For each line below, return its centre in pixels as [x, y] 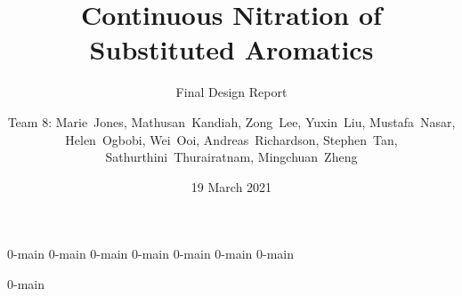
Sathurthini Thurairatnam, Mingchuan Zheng [231, 157]
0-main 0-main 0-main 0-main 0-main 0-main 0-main [151, 254]
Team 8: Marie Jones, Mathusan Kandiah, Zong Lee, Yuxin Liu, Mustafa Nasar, [231, 121]
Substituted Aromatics [231, 49]
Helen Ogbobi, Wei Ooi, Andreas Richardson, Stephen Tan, [231, 139]
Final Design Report [231, 92]
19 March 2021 [231, 186]
